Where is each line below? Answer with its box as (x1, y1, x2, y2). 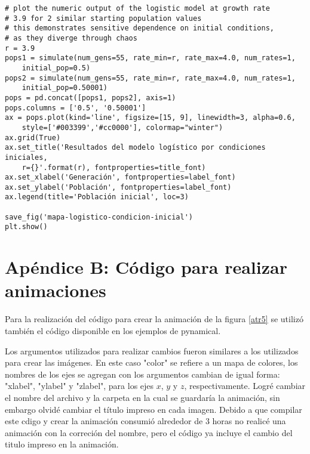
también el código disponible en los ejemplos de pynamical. (5, 325, 221, 336)
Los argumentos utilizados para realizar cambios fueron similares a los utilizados (5, 344, 299, 357)
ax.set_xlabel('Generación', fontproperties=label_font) (5, 173, 236, 182)
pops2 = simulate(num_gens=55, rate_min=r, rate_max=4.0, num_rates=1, (5, 73, 296, 82)
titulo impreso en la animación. (5, 438, 119, 450)
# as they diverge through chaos (5, 33, 137, 42)
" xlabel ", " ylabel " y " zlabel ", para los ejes (5, 379, 154, 392)
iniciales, (5, 153, 48, 162)
